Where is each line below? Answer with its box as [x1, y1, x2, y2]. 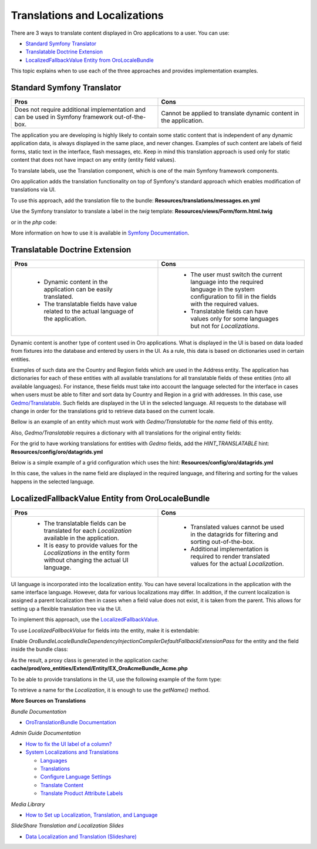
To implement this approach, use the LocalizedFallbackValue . [11, 616, 160, 623]
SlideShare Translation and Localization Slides [11, 822, 124, 829]
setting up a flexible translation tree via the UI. [11, 605, 123, 612]
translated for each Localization [43, 526, 132, 534]
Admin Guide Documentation [11, 730, 81, 737]
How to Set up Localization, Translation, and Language [25, 811, 158, 818]
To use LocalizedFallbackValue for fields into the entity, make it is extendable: [11, 627, 200, 634]
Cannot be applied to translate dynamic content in [161, 109, 299, 118]
